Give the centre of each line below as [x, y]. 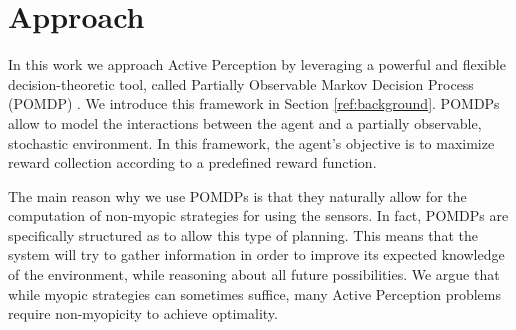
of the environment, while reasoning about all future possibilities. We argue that [254, 274]
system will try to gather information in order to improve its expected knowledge [256, 254]
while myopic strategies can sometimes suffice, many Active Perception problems [255, 293]
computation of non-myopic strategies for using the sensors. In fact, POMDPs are [258, 215]
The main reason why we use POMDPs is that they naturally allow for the [237, 195]
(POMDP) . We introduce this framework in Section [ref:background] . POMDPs [254, 103]
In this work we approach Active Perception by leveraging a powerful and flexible [257, 64]
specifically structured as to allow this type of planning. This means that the [243, 234]
